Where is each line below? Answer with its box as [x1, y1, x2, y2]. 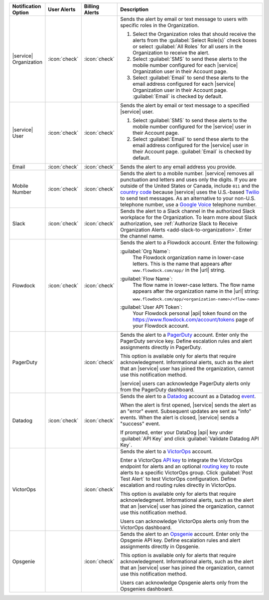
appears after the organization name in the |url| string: [133, 288, 260, 294]
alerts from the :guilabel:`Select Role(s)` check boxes [133, 37, 257, 43]
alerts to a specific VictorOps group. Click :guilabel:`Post [120, 469, 253, 476]
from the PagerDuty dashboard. [120, 387, 195, 393]
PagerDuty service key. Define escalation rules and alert [120, 338, 253, 344]
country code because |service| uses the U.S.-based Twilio [120, 189, 260, 196]
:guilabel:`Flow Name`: [120, 275, 173, 282]
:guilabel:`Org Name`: [120, 248, 170, 254]
